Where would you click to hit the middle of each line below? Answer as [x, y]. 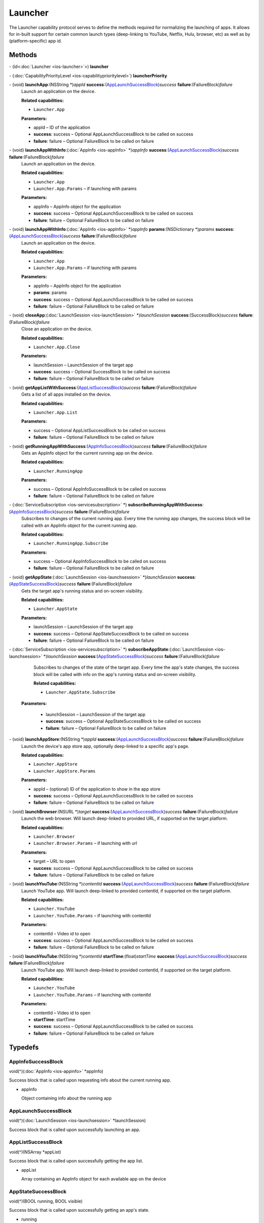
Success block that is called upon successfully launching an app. [75, 1130]
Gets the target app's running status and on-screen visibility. [82, 591]
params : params [50, 293]
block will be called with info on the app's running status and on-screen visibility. [115, 674]
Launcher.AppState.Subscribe [81, 692]
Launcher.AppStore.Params [65, 771]
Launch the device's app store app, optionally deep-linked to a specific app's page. [105, 746]
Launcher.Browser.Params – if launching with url [85, 843]
